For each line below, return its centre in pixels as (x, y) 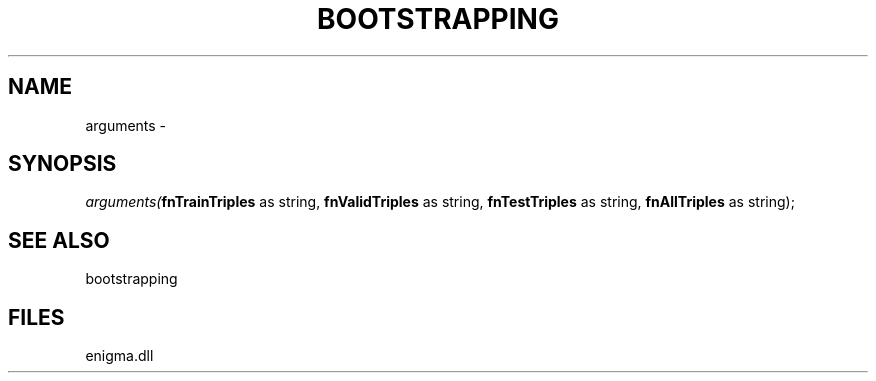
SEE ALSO (59, 240)
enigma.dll (119, 356)
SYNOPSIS (62, 164)
